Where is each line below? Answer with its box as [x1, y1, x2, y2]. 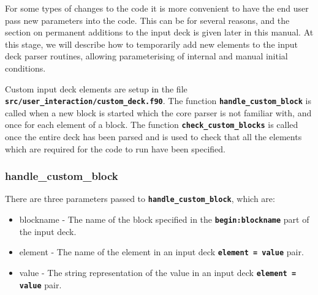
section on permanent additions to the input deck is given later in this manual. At [5, 26, 314, 39]
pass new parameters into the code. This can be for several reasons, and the [5, 13, 290, 26]
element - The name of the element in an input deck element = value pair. [19, 245, 304, 258]
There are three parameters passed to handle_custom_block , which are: [5, 192, 275, 205]
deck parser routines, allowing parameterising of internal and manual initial [5, 50, 288, 62]
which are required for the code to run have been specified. [5, 142, 225, 155]
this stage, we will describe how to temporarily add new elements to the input [5, 37, 298, 50]
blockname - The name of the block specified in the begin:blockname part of [19, 213, 309, 226]
